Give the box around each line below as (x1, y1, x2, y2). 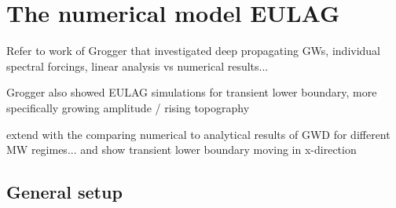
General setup (6, 180, 123, 204)
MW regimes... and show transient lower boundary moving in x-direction (6, 141, 357, 158)
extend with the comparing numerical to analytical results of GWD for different (6, 126, 390, 142)
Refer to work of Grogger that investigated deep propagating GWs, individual (6, 42, 381, 59)
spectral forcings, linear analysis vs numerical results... (6, 57, 269, 74)
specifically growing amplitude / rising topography (6, 99, 250, 115)
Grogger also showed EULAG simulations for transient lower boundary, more (6, 84, 377, 100)
